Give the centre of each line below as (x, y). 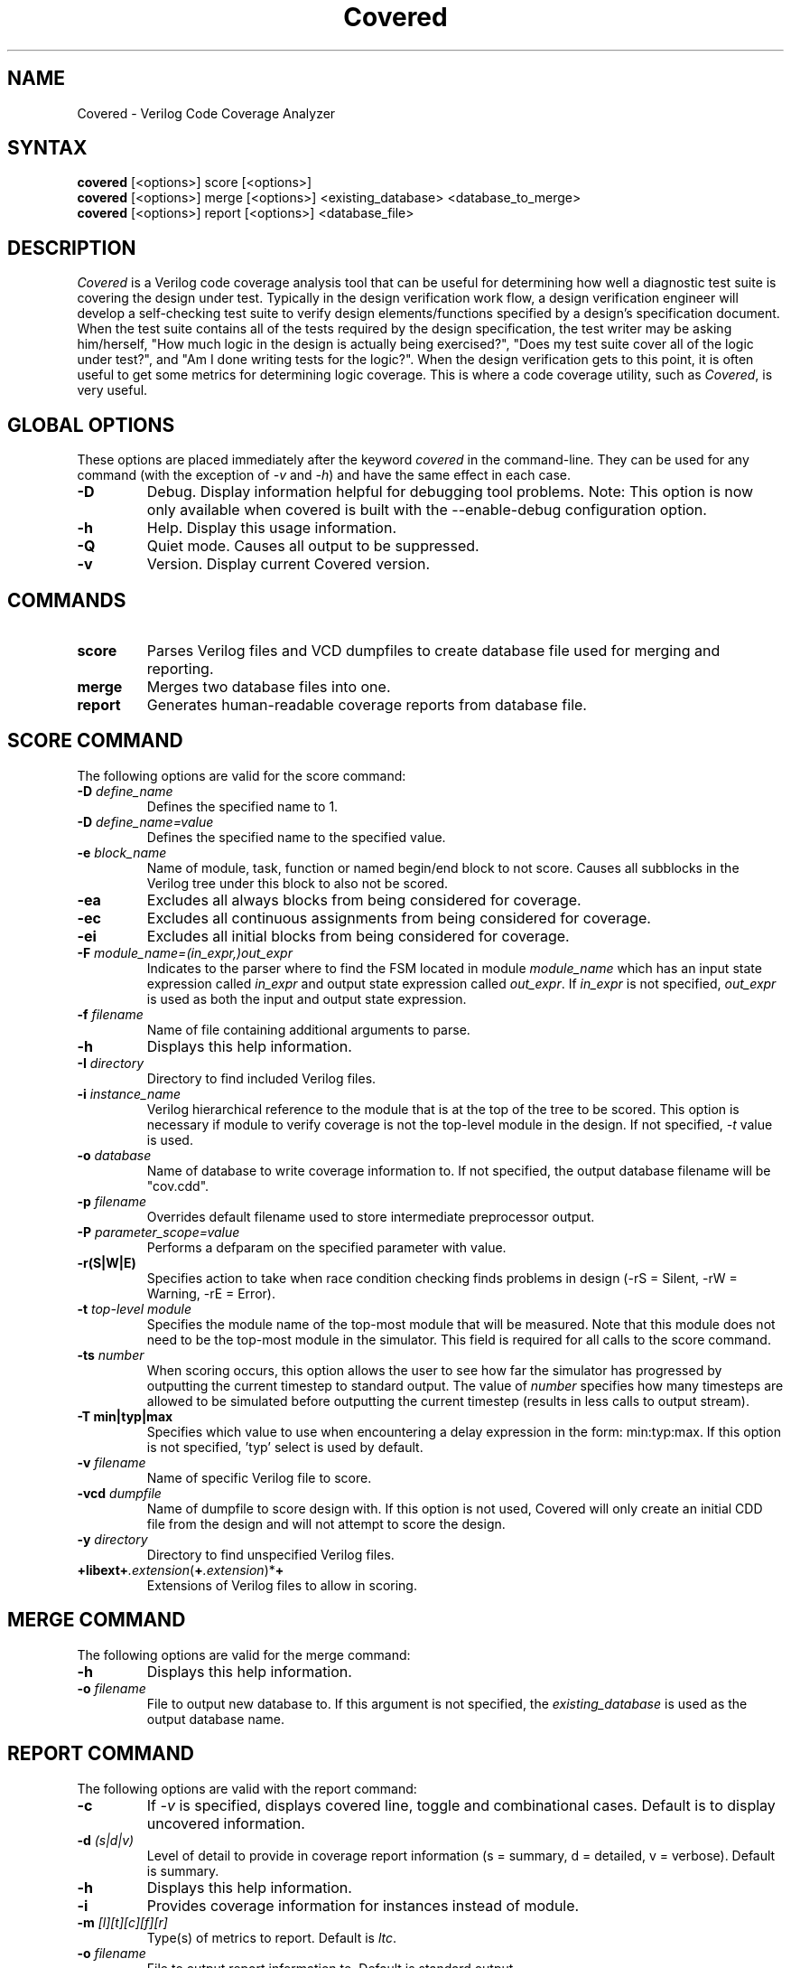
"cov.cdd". (178, 1185)
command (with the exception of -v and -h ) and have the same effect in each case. (324, 475)
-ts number (111, 1354)
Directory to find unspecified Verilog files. (270, 1554)
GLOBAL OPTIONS (91, 425)
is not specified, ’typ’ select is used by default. (285, 1447)
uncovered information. (226, 1823)
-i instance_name (129, 1093)
